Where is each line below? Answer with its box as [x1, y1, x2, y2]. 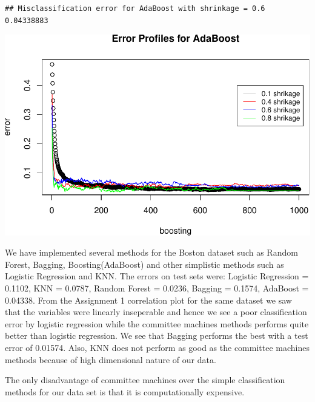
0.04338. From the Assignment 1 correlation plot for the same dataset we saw [5, 293, 292, 306]
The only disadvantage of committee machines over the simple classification [5, 373, 285, 386]
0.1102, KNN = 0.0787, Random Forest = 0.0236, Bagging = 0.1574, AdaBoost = [5, 281, 309, 294]
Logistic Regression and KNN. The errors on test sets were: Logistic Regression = [5, 270, 309, 282]
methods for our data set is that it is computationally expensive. [5, 385, 245, 398]
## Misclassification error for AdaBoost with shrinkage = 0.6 [5, 4, 265, 13]
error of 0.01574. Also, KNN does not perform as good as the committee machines [5, 341, 310, 353]
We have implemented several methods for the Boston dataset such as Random [5, 246, 298, 259]
